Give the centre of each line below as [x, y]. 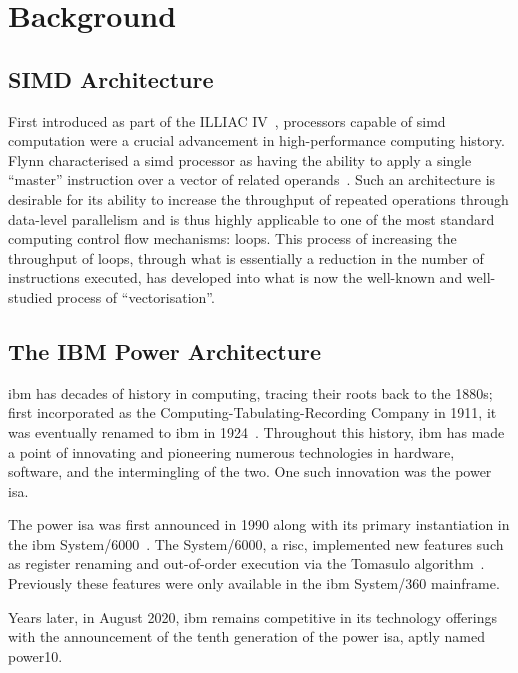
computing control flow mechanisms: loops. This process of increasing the [232, 238]
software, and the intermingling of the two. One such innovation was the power [250, 471]
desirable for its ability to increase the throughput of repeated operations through [258, 198]
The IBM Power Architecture [165, 350]
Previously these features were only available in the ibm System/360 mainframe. [254, 583]
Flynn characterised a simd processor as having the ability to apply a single [240, 159]
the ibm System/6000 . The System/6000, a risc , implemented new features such [256, 543]
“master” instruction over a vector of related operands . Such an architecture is [252, 179]
